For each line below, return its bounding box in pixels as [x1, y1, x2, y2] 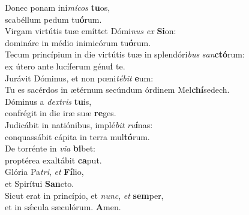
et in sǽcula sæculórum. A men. [5, 201, 121, 213]
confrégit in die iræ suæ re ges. [5, 107, 116, 119]
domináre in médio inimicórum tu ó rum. [5, 36, 151, 49]
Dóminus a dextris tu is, [5, 95, 92, 107]
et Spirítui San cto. [5, 177, 74, 189]
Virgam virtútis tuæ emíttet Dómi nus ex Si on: [5, 25, 176, 37]
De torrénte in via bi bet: [5, 142, 96, 155]
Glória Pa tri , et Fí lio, [5, 165, 84, 178]
